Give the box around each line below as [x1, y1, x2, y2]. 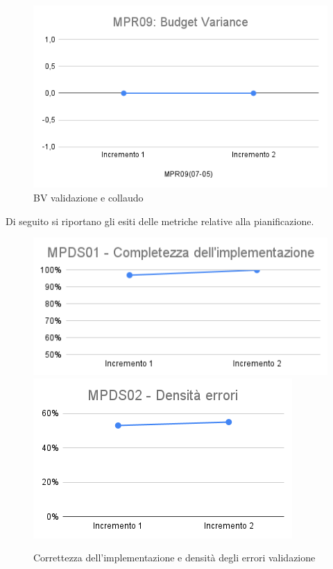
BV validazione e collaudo [33, 190, 144, 205]
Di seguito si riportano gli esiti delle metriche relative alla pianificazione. [6, 213, 314, 228]
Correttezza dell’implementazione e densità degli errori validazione [33, 550, 316, 565]
